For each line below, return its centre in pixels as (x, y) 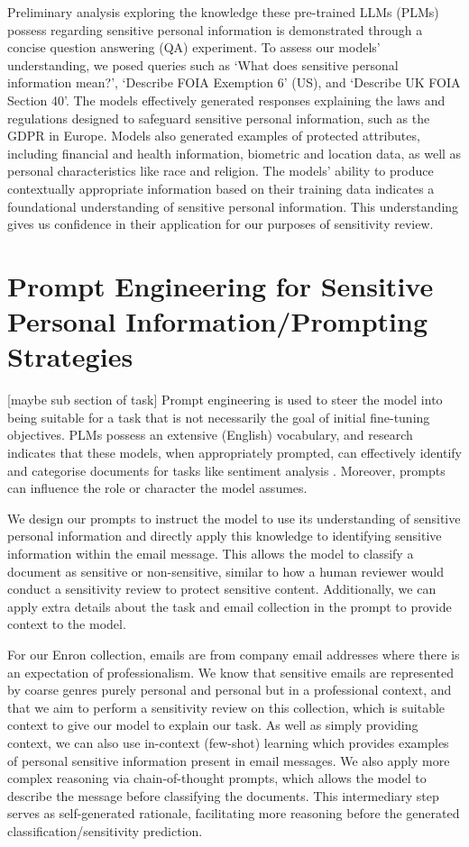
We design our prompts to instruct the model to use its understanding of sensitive (234, 518)
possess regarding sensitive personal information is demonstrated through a (215, 29)
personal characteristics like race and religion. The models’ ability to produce (221, 171)
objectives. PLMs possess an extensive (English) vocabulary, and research (210, 435)
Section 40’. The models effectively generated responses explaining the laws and (226, 100)
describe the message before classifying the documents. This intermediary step (223, 795)
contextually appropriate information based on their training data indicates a (221, 188)
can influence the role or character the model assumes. (157, 488)
